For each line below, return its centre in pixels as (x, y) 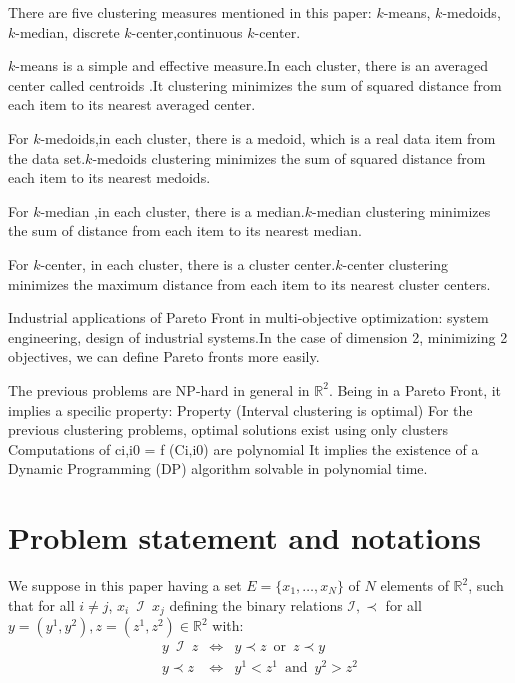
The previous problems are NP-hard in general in (159, 389)
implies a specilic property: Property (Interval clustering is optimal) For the (240, 409)
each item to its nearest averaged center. (132, 104)
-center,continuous (187, 31)
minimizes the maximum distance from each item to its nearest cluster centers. (249, 283)
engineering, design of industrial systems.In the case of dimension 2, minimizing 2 (258, 336)
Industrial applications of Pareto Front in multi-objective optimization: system (248, 317)
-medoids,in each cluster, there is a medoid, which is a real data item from (268, 137)
